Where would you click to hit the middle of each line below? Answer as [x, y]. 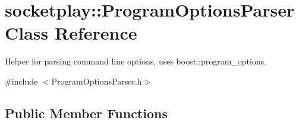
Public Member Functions [86, 113]
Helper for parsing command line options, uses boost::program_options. [136, 61]
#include [21, 81]
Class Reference [71, 33]
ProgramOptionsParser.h [97, 81]
